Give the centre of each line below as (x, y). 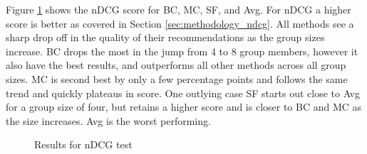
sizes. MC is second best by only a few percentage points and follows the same (177, 78)
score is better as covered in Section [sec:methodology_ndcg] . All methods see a (180, 23)
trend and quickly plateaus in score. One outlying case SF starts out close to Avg (183, 93)
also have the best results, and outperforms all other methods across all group (176, 65)
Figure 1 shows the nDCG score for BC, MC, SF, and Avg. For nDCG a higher (179, 9)
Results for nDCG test (83, 144)
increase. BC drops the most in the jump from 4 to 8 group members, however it (182, 51)
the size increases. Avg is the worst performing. (108, 120)
